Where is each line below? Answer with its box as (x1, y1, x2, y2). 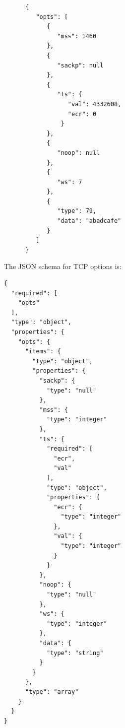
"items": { (25, 348, 61, 355)
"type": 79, (57, 207, 97, 215)
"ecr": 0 (67, 110, 97, 118)
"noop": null (57, 149, 100, 156)
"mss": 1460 (57, 32, 97, 40)
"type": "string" (46, 649, 104, 657)
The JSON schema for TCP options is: (4, 261, 122, 271)
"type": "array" (25, 688, 79, 695)
